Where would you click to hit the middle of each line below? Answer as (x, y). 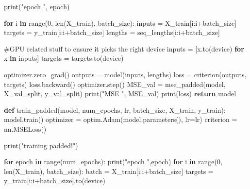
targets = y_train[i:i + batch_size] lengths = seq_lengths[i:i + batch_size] (112, 32)
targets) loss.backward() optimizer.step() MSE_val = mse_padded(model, (115, 84)
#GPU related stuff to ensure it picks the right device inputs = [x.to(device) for (124, 48)
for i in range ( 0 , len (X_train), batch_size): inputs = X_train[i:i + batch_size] (120, 23)
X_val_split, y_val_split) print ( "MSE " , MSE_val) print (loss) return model (120, 94)
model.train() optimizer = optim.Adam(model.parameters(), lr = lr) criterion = (121, 119)
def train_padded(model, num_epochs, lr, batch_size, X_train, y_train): (115, 110)
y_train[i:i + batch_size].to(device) (55, 180)
